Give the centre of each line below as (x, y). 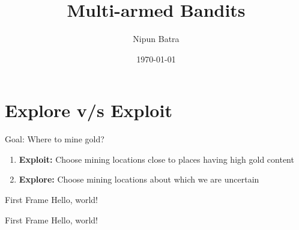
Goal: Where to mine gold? (55, 139)
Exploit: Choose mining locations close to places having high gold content (156, 159)
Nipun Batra (156, 39)
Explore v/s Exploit (89, 110)
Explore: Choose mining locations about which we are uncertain (139, 179)
